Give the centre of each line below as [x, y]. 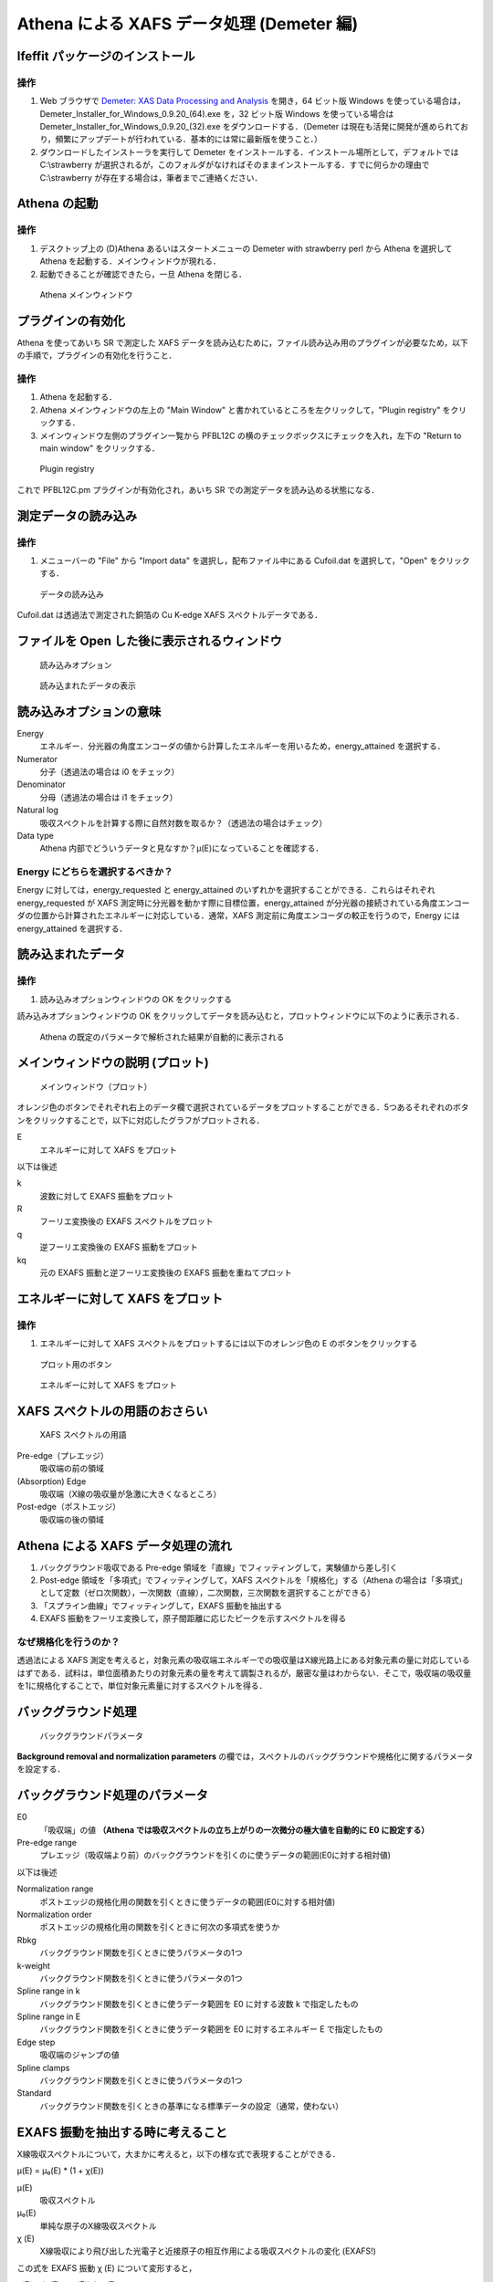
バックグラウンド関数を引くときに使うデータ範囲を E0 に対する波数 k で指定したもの [199, 2004]
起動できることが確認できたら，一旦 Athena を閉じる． [143, 274]
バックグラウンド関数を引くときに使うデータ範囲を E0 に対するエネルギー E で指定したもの [211, 2029]
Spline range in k [49, 1991]
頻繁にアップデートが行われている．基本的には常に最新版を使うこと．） [189, 139]
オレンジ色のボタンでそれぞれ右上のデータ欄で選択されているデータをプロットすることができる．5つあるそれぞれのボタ [243, 1107]
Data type [35, 835]
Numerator [37, 759]
